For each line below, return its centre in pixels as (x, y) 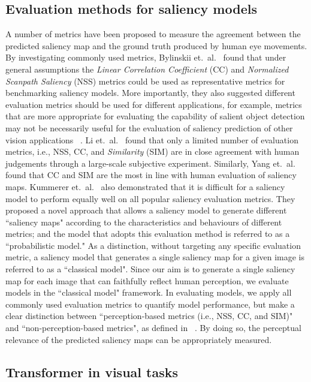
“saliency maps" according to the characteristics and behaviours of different (144, 222)
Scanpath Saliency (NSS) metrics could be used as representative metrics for (145, 81)
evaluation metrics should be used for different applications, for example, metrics (154, 104)
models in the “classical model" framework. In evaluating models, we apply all (149, 292)
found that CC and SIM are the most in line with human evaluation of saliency (151, 175)
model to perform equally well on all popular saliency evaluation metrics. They (150, 198)
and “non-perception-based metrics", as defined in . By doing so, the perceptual (153, 328)
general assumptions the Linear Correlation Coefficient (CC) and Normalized (147, 69)
